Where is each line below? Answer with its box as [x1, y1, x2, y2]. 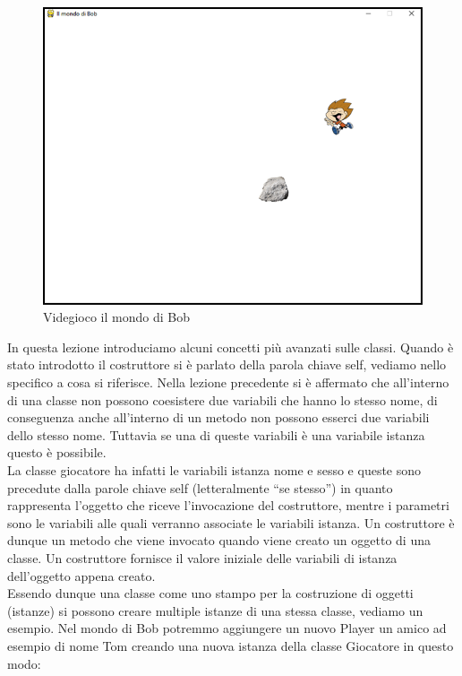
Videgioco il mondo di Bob [43, 308, 190, 326]
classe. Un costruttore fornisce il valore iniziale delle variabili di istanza [7, 549, 398, 568]
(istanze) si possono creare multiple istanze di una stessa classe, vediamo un [7, 601, 423, 620]
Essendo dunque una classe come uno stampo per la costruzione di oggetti [7, 584, 414, 602]
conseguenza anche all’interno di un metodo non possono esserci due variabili [7, 408, 430, 427]
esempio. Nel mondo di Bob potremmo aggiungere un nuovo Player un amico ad [7, 619, 447, 637]
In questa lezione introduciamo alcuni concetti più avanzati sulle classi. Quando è [7, 337, 454, 356]
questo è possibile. [7, 443, 107, 462]
